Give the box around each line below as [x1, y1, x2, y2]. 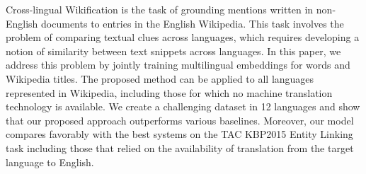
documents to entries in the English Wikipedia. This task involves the [41, 16, 344, 30]
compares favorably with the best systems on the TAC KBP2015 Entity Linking [6, 127, 353, 141]
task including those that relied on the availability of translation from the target [6, 140, 354, 155]
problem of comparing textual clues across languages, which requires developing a [6, 30, 360, 45]
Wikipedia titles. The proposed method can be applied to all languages [6, 71, 314, 86]
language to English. [6, 154, 94, 169]
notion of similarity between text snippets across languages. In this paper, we [6, 43, 341, 58]
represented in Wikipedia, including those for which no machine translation [6, 85, 333, 100]
